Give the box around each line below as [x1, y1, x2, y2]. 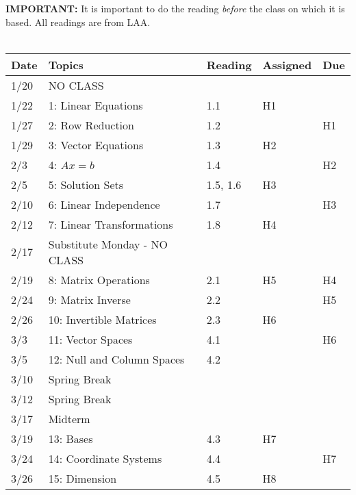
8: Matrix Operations [48, 271, 150, 288]
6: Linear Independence [48, 196, 160, 212]
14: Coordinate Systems [48, 450, 162, 466]
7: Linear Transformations [48, 216, 173, 232]
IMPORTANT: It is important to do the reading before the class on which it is [5, 1, 345, 15]
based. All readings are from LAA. [5, 14, 151, 29]
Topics [48, 56, 84, 73]
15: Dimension [48, 470, 117, 486]
